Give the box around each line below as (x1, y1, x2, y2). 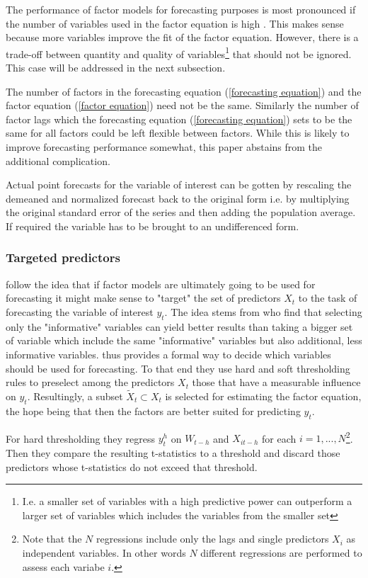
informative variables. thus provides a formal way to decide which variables (6, 346, 331, 361)
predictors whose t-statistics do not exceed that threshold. (6, 459, 258, 474)
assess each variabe (22, 559, 105, 574)
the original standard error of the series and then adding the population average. (6, 205, 356, 220)
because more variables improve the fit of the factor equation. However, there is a (6, 30, 359, 45)
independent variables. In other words (22, 545, 186, 560)
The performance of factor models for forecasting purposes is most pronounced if (6, 2, 356, 16)
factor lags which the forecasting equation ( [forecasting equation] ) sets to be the (6, 111, 352, 126)
